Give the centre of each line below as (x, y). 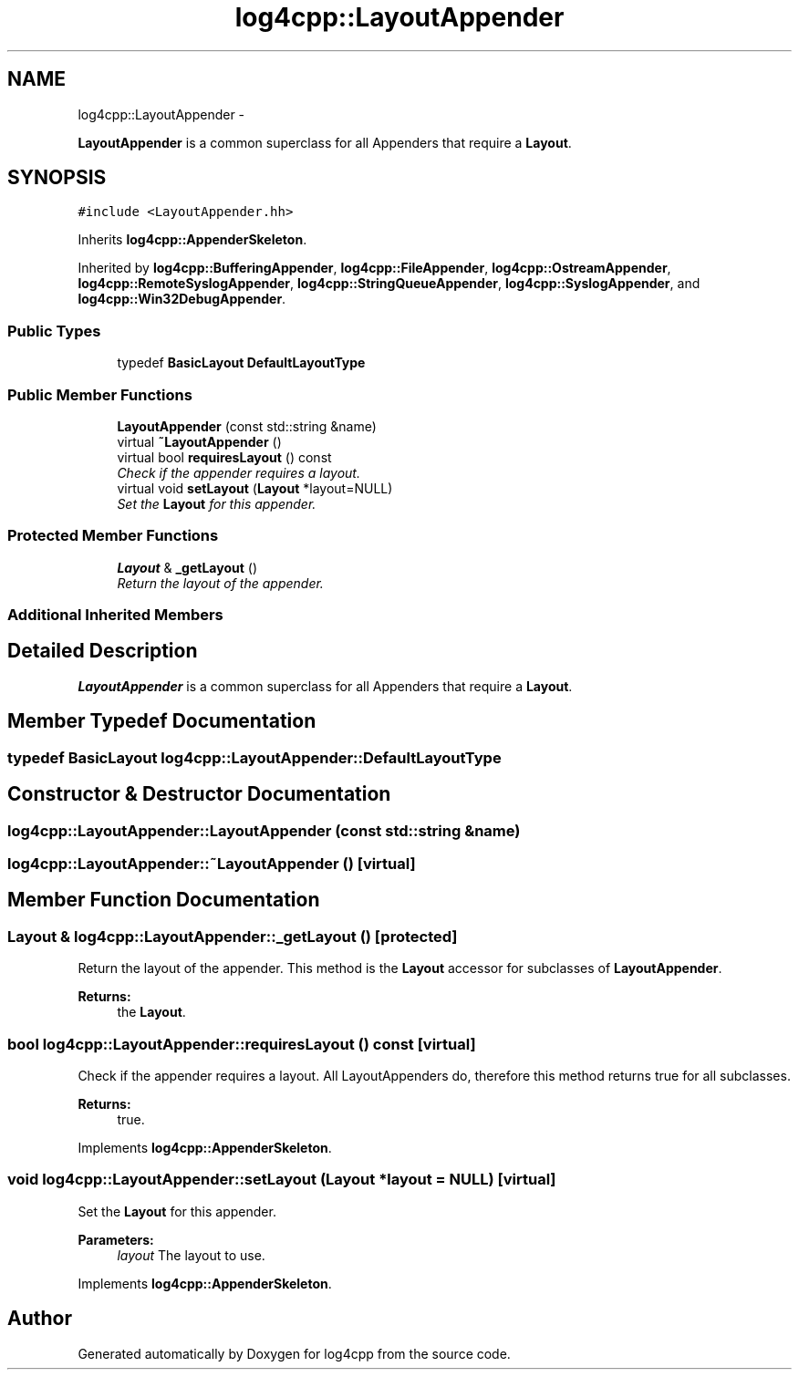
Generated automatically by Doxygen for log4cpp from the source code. (294, 1353)
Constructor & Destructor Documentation (199, 794)
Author (40, 1319)
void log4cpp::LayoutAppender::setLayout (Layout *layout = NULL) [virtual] (282, 1180)
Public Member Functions (100, 394)
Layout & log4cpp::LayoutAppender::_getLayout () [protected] (233, 936)
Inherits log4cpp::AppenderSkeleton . (192, 240)
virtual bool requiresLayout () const (224, 457)
